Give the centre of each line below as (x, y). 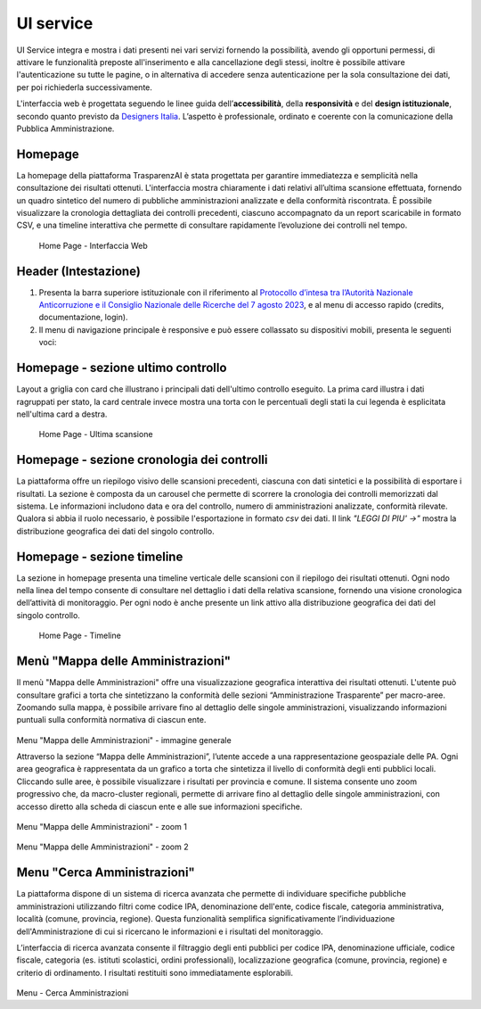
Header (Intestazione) (79, 271)
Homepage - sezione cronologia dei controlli (142, 460)
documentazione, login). (83, 318)
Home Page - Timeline (80, 636)
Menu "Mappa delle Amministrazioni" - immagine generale (124, 740)
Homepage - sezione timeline (100, 556)
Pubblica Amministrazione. (65, 128)
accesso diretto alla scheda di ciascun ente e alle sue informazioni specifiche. (159, 806)
